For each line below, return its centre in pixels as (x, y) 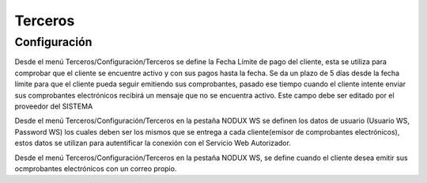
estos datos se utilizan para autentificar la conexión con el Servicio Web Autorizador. (153, 143)
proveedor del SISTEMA (54, 106)
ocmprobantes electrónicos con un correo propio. (96, 168)
